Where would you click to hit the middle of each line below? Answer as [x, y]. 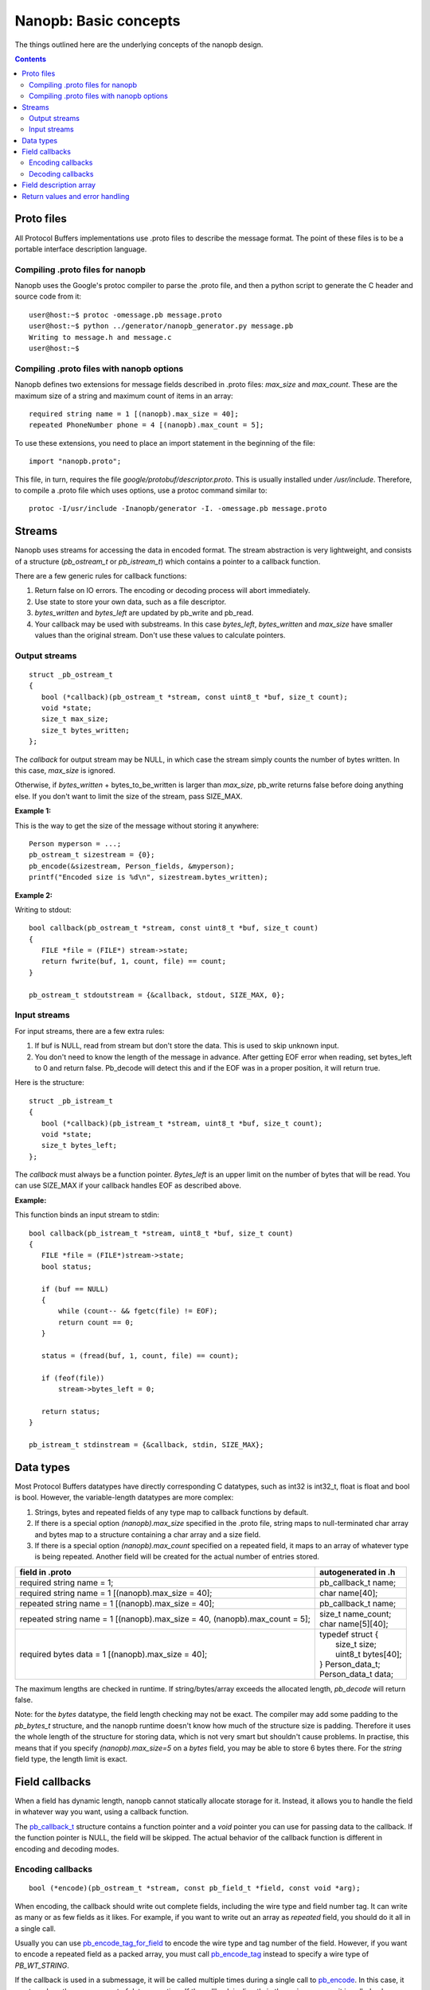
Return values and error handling [76, 196]
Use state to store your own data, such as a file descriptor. [131, 602]
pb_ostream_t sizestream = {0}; [92, 855]
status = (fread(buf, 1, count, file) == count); [140, 1356]
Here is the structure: [49, 1083]
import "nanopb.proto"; [75, 461]
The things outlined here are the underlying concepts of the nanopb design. [139, 45]
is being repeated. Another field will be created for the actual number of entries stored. [177, 1557]
